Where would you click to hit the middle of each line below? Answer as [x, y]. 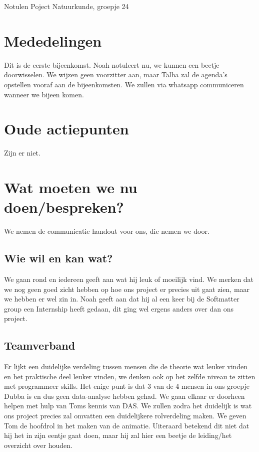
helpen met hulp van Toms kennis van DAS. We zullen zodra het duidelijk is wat [128, 406]
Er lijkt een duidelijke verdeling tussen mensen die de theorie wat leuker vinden [126, 366]
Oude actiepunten [66, 129]
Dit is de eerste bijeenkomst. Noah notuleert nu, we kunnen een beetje [112, 64]
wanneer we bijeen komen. [44, 94]
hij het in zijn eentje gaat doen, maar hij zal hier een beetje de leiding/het [118, 435]
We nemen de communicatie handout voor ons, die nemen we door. [107, 231]
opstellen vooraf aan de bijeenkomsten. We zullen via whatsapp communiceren [124, 84]
